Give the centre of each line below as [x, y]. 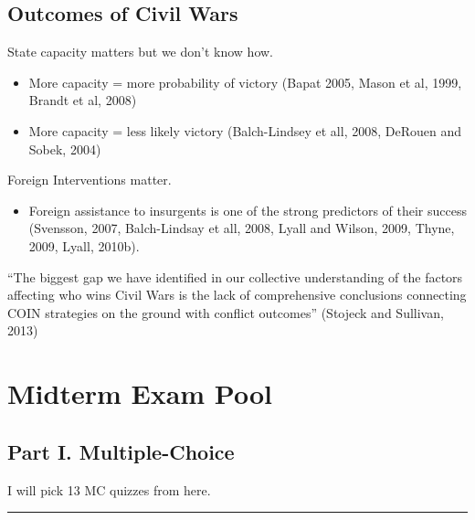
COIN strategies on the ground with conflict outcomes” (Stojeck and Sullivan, [226, 312]
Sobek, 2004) [65, 149]
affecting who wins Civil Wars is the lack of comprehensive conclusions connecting [237, 295]
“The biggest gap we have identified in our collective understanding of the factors [235, 276]
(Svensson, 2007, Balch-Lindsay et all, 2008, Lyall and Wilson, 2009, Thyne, [242, 228]
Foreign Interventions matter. [90, 180]
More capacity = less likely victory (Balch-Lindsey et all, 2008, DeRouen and [245, 130]
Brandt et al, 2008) [83, 100]
